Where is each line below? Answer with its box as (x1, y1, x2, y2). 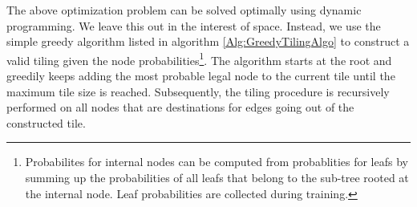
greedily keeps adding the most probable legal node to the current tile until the (6, 67, 395, 84)
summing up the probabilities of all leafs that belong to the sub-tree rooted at (25, 169, 409, 185)
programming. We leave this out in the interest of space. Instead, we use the (6, 17, 381, 34)
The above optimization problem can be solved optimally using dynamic (6, 2, 362, 18)
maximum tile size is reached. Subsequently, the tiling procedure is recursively (6, 83, 390, 99)
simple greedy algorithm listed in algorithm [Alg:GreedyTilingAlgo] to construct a (6, 33, 410, 50)
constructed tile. (6, 114, 86, 131)
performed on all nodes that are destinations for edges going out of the (6, 99, 354, 116)
